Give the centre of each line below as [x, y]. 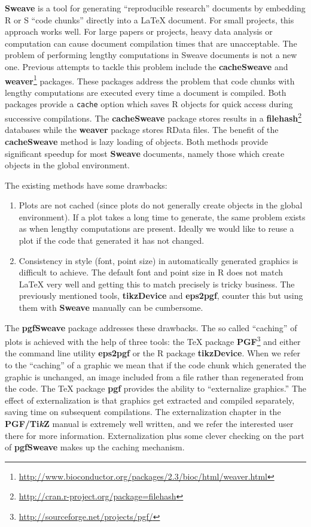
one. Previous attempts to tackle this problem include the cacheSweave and [147, 66]
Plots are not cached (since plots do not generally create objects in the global [161, 205]
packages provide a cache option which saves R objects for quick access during [149, 104]
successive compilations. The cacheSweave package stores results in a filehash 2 [153, 117]
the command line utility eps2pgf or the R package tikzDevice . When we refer [153, 353]
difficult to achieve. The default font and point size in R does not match [151, 272]
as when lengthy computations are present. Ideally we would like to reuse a [156, 228]
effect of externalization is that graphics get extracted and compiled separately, [150, 400]
